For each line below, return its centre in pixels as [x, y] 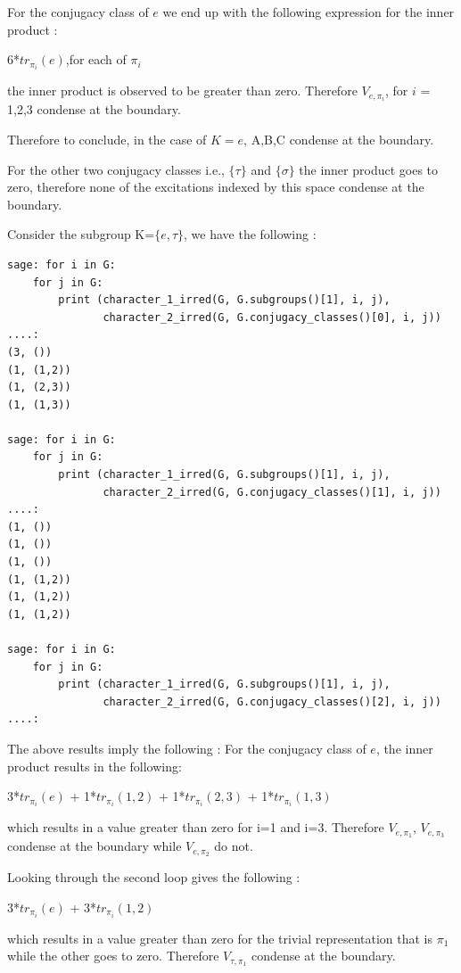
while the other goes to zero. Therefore [113, 956]
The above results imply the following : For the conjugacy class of [187, 748]
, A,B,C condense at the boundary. [339, 139]
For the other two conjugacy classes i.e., [116, 169]
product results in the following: [95, 766]
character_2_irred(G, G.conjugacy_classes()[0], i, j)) [272, 317]
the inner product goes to [369, 169]
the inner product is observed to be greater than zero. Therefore [182, 91]
